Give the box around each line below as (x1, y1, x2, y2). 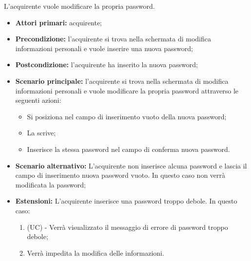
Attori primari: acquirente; (15, 17, 102, 27)
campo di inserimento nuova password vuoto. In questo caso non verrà (15, 170, 226, 180)
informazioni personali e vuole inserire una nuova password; (15, 43, 193, 53)
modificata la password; (15, 179, 86, 189)
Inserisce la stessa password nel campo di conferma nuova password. (27, 144, 230, 154)
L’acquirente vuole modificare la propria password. (4, 1, 155, 11)
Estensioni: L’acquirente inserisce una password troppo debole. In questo (15, 196, 237, 206)
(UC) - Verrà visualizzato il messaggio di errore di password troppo (27, 222, 228, 232)
